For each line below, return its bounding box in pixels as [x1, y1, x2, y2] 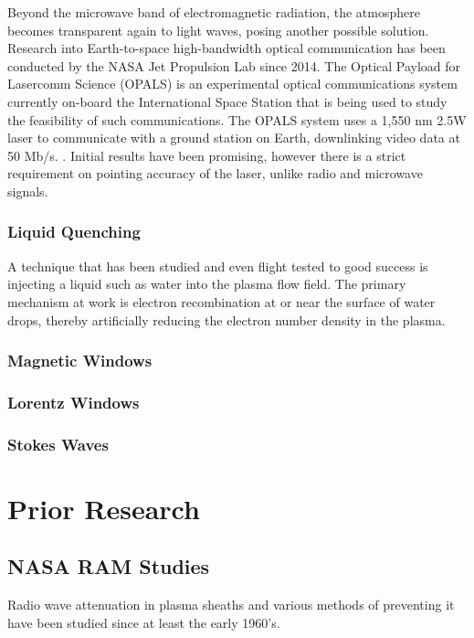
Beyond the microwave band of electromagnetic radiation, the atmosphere [7, 3, 420, 21]
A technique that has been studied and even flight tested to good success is [7, 256, 428, 275]
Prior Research [7, 489, 200, 526]
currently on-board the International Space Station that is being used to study [7, 91, 448, 111]
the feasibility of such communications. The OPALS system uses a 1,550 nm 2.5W [7, 110, 467, 129]
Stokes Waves [7, 432, 109, 455]
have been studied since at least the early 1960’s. [7, 612, 280, 632]
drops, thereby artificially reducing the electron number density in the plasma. [7, 310, 446, 329]
